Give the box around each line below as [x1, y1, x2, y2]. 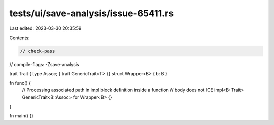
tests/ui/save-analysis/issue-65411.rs [9, 8, 174, 19]
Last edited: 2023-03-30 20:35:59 [9, 25, 82, 32]
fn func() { [9, 80, 31, 86]
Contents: [9, 35, 30, 41]
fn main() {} [9, 113, 34, 119]
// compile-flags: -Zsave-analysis [9, 61, 79, 67]
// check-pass [20, 48, 55, 54]
